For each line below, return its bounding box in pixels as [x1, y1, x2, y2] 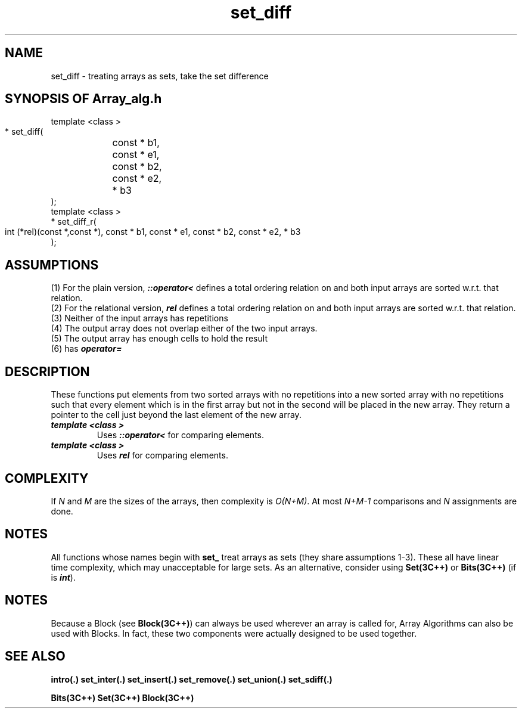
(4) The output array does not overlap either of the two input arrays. [51, 323, 318, 334]
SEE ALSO [5, 649, 66, 664]
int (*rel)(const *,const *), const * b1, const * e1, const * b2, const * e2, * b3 [5, 227, 301, 237]
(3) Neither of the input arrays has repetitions [51, 313, 228, 324]
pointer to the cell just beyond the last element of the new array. [51, 410, 302, 420]
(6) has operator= [51, 343, 122, 354]
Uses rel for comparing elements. [97, 450, 228, 461]
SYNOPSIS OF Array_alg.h [5, 91, 162, 107]
